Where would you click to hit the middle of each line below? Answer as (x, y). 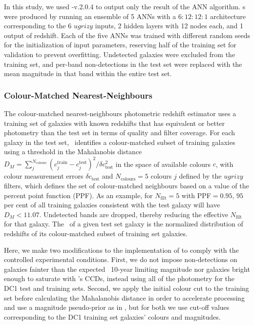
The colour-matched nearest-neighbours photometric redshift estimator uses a (120, 113)
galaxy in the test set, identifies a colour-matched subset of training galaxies (120, 142)
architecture (228, 16)
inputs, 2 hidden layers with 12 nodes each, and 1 (169, 26)
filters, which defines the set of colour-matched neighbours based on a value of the (127, 186)
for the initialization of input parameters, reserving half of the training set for (120, 45)
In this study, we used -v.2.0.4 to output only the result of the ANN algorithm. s (125, 6)
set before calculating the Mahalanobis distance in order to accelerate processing (124, 297)
